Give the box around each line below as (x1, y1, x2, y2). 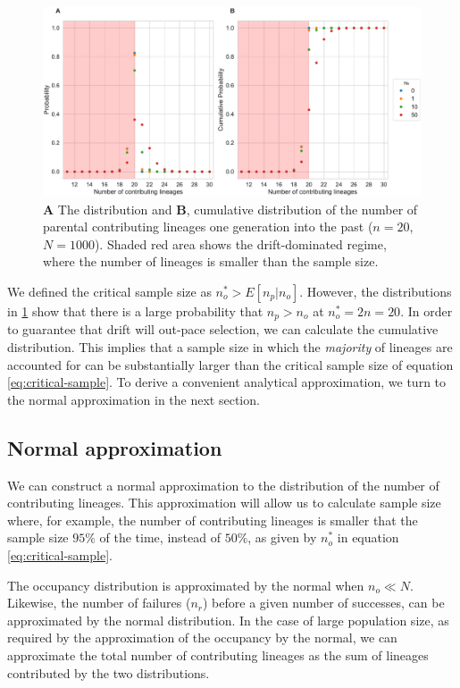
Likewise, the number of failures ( (7, 593, 191, 612)
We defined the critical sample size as (7, 281, 212, 300)
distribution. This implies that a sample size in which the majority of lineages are (7, 338, 453, 357)
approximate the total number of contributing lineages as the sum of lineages (7, 645, 429, 664)
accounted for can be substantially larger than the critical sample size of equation (7, 355, 454, 373)
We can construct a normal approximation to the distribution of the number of (7, 475, 439, 494)
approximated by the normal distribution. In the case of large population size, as (7, 610, 449, 629)
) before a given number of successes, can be (202, 593, 445, 612)
